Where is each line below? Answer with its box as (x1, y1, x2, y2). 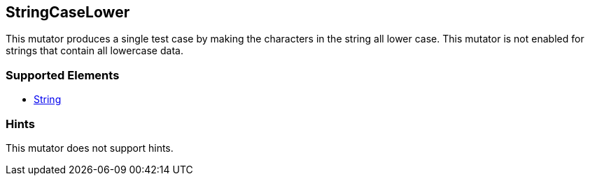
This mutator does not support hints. (6, 141, 174, 154)
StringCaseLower (6, 3, 130, 21)
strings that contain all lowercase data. (6, 45, 183, 57)
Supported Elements (6, 68, 120, 82)
